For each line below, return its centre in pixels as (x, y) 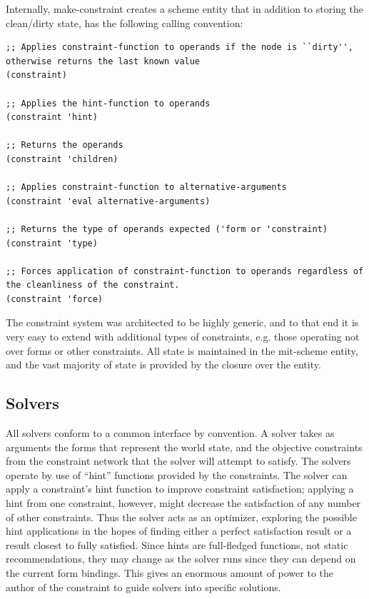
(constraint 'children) (62, 159)
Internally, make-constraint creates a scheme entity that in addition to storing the (184, 9)
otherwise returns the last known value (103, 61)
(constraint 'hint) (52, 117)
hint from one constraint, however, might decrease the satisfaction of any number (183, 503)
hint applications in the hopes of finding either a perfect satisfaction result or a (179, 531)
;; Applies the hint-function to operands (108, 103)
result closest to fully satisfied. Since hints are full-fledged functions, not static (177, 544)
